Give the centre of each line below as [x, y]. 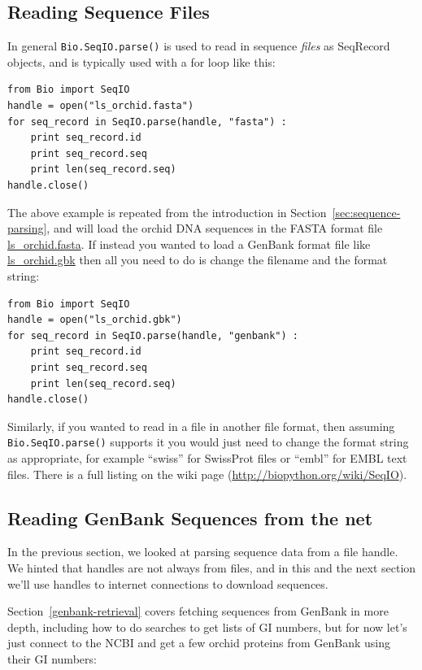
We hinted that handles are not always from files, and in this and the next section [212, 567]
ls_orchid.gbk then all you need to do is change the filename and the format [198, 260]
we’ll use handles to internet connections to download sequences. [168, 583]
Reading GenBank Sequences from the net [190, 518]
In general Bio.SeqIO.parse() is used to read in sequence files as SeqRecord [199, 46]
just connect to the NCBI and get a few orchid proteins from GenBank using [199, 643]
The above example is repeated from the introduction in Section [167, 212]
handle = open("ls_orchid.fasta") [101, 106]
